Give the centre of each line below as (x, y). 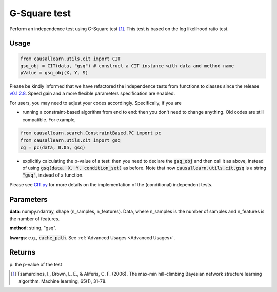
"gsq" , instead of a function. (53, 175)
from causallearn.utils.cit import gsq (70, 140)
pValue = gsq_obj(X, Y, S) (54, 73)
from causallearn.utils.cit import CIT (70, 59)
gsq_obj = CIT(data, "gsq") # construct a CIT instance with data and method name (127, 66)
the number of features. (35, 219)
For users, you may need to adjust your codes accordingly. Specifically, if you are (95, 103)
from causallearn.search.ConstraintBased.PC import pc (91, 133)
